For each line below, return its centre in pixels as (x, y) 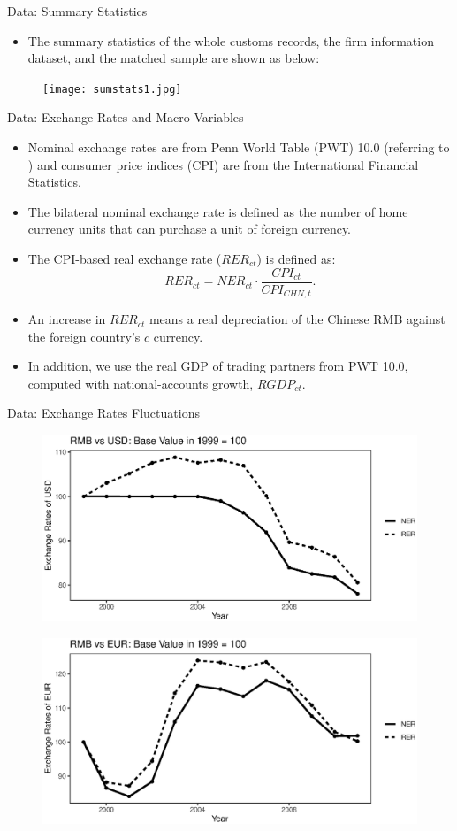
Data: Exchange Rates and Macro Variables (126, 117)
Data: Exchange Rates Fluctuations (103, 413)
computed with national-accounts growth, (141, 383)
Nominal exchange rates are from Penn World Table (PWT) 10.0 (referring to (239, 147)
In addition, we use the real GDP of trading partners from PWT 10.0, (218, 366)
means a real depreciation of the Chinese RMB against (297, 319)
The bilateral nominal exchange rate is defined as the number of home (218, 211)
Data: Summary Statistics (77, 11)
